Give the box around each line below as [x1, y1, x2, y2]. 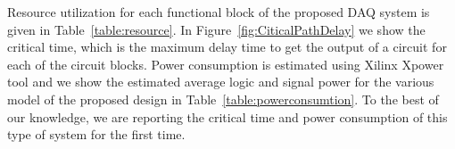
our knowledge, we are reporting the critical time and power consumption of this [7, 107, 448, 126]
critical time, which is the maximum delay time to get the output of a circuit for [7, 37, 447, 56]
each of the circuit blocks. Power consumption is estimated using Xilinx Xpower [7, 54, 444, 73]
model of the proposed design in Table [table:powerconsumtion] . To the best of [7, 89, 439, 108]
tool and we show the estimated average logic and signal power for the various [7, 72, 434, 91]
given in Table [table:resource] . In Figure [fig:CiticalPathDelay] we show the [7, 20, 426, 38]
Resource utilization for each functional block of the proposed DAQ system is [7, 3, 430, 21]
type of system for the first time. [7, 125, 186, 144]
